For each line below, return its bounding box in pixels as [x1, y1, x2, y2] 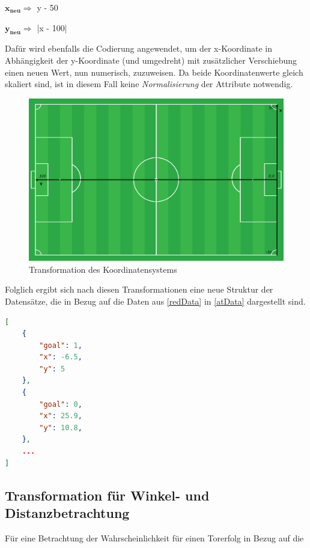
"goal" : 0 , [39, 400, 82, 409]
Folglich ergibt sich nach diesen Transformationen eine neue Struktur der [5, 283, 273, 296]
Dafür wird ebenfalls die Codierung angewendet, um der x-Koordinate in [5, 42, 273, 55]
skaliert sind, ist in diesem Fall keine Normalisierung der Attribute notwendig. [5, 78, 293, 90]
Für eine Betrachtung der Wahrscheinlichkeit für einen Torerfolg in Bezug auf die [5, 531, 304, 544]
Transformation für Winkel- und [5, 486, 210, 504]
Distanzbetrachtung [5, 504, 130, 522]
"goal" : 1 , [39, 341, 82, 350]
